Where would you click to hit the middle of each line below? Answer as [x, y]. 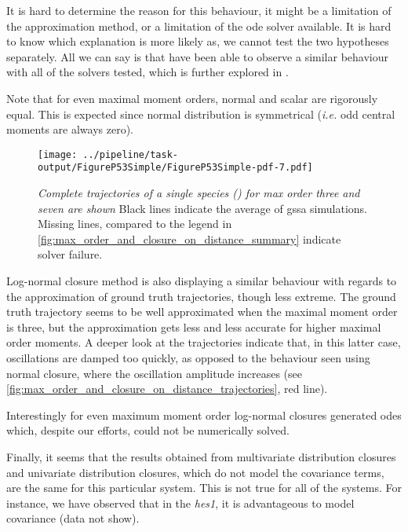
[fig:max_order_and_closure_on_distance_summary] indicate [189, 238]
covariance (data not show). [73, 518]
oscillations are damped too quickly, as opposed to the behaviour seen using [188, 358]
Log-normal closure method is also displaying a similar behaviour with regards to [202, 281]
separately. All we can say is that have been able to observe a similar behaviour [198, 56]
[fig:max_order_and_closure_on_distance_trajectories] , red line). [167, 389]
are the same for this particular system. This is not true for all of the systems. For [204, 488]
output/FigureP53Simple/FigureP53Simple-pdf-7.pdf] [175, 168]
